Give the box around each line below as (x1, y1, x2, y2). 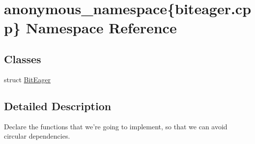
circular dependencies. (4, 131, 70, 141)
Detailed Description (4, 98, 112, 113)
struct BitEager (4, 74, 51, 84)
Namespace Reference (26, 18, 177, 38)
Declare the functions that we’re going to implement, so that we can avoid (4, 121, 227, 131)
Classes (4, 51, 41, 66)
